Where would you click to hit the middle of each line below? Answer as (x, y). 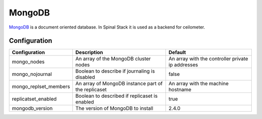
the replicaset (91, 89)
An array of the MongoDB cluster (113, 59)
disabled (85, 77)
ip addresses (183, 65)
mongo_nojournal (32, 74)
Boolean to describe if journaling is (115, 71)
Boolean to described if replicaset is (116, 96)
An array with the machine (199, 84)
